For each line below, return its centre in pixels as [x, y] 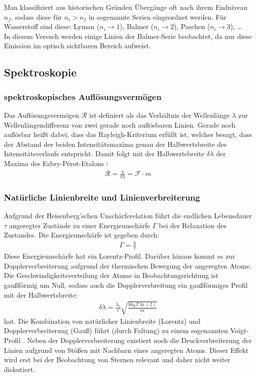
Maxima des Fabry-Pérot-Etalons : [56, 163]
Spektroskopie [40, 72]
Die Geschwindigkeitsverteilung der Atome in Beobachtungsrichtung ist [111, 275]
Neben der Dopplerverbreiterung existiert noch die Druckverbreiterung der [139, 340]
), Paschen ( [192, 26]
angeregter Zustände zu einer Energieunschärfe [80, 225]
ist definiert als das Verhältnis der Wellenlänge [160, 115]
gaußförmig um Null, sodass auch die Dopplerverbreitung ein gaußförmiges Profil [126, 285]
